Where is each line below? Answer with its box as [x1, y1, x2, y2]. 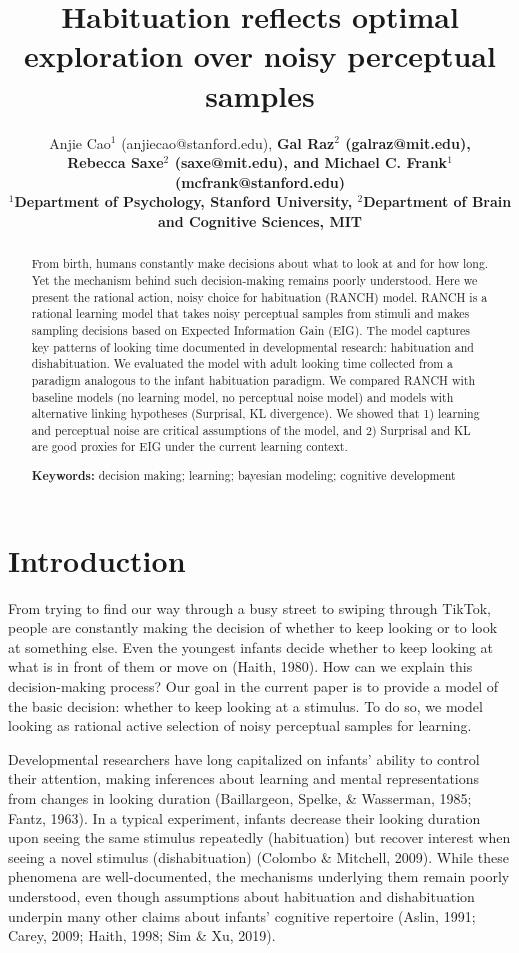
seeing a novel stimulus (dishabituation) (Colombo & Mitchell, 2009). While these [8, 846, 509, 867]
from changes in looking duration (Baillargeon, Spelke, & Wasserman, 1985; [8, 787, 472, 808]
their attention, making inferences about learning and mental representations [8, 768, 480, 789]
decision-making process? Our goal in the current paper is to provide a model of [8, 676, 499, 696]
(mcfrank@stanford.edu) [174, 171, 346, 192]
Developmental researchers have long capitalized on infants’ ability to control [8, 748, 480, 769]
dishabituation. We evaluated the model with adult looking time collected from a [31, 355, 454, 372]
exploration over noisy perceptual [24, 35, 496, 76]
